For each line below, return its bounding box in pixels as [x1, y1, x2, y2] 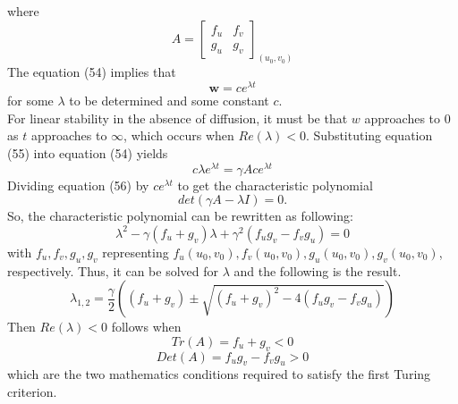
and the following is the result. [233, 261, 402, 280]
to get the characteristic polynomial [177, 175, 373, 194]
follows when [111, 317, 182, 336]
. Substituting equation [305, 126, 433, 145]
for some [7, 91, 54, 110]
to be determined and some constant [69, 91, 269, 110]
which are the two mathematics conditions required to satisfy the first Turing [7, 365, 431, 383]
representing [102, 242, 169, 261]
